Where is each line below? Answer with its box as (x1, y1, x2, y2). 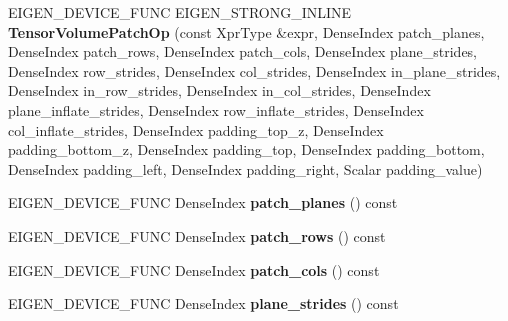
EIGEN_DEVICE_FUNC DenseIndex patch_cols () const (8, 259, 380, 280)
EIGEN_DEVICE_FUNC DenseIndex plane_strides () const (8, 293, 399, 314)
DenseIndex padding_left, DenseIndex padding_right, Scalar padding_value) (8, 158, 483, 179)
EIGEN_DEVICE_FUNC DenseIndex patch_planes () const (8, 192, 398, 213)
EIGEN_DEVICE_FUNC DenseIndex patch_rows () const (8, 225, 386, 246)
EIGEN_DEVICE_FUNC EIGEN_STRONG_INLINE (8, 2, 352, 22)
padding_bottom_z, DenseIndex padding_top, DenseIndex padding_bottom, (8, 139, 485, 160)
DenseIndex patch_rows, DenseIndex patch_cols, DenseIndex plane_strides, (8, 41, 478, 62)
